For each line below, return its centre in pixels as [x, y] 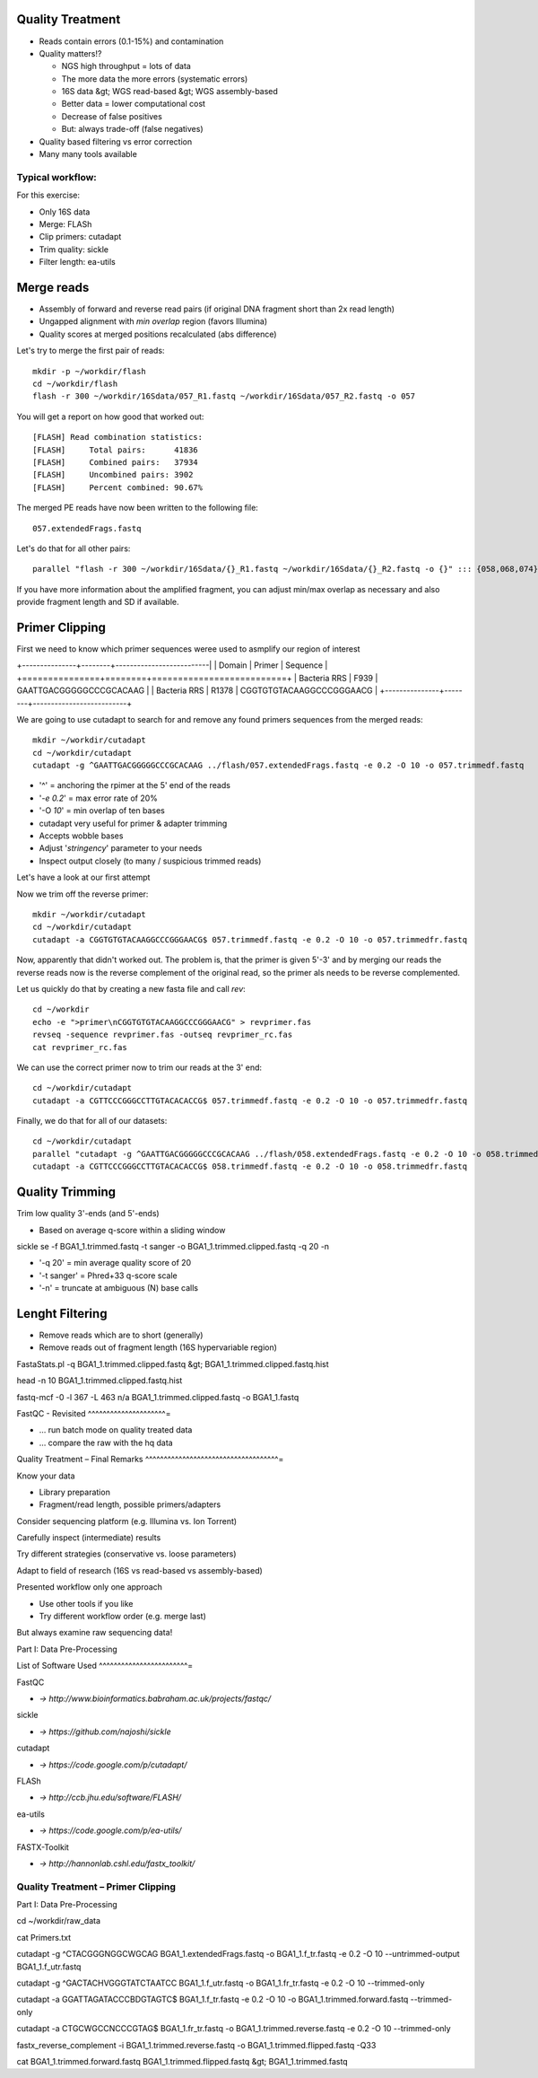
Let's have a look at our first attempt [83, 877]
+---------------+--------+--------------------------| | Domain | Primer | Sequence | [172, 665]
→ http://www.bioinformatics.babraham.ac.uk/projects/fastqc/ [155, 1698]
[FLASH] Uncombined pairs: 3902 [113, 475]
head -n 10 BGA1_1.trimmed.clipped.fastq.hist [100, 1381]
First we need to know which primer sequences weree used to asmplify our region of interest [188, 649]
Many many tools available [88, 154]
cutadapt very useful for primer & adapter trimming [133, 823]
